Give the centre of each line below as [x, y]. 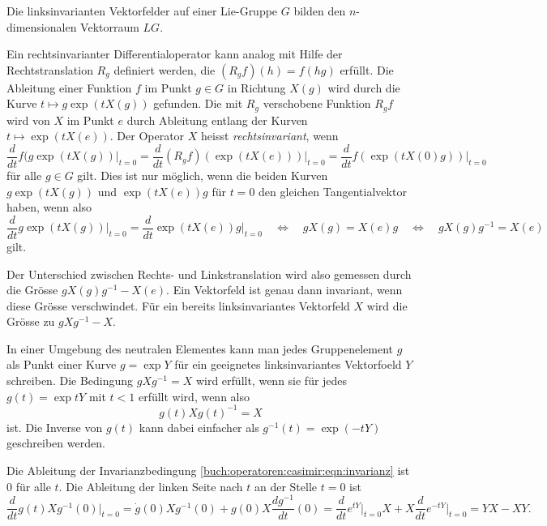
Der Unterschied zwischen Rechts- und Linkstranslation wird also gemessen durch [209, 274]
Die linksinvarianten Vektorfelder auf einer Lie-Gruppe [142, 11]
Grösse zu [31, 321]
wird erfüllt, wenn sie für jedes [271, 381]
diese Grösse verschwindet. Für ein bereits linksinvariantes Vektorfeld [178, 305]
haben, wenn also [49, 207]
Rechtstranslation [50, 69]
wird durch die [364, 87]
